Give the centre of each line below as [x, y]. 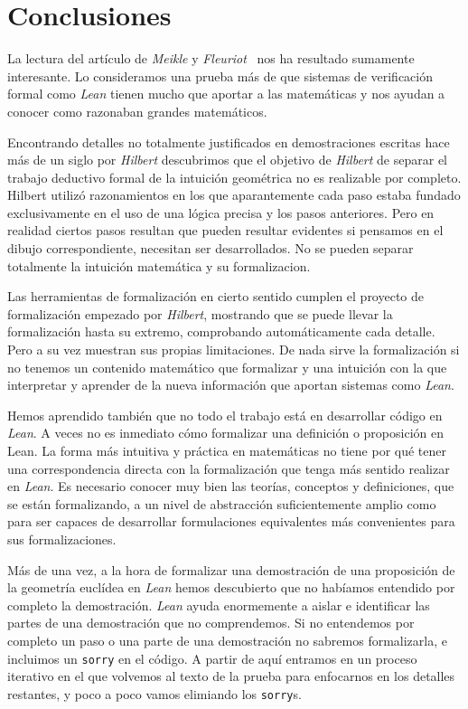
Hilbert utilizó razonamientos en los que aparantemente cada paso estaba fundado [234, 195]
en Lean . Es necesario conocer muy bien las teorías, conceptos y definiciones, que [231, 486]
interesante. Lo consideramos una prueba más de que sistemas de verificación [220, 76]
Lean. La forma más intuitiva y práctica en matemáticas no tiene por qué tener [227, 450]
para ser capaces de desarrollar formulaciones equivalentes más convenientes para [231, 521]
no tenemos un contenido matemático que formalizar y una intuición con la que [227, 367]
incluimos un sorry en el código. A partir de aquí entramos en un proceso [212, 658]
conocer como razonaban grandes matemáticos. [137, 111]
